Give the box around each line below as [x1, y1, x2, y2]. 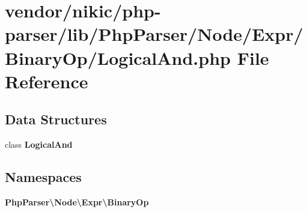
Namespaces [5, 168, 82, 186]
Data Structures [5, 110, 107, 129]
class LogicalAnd [5, 138, 73, 151]
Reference [5, 68, 88, 93]
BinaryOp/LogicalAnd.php [5, 45, 231, 70]
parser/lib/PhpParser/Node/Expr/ [5, 22, 303, 46]
